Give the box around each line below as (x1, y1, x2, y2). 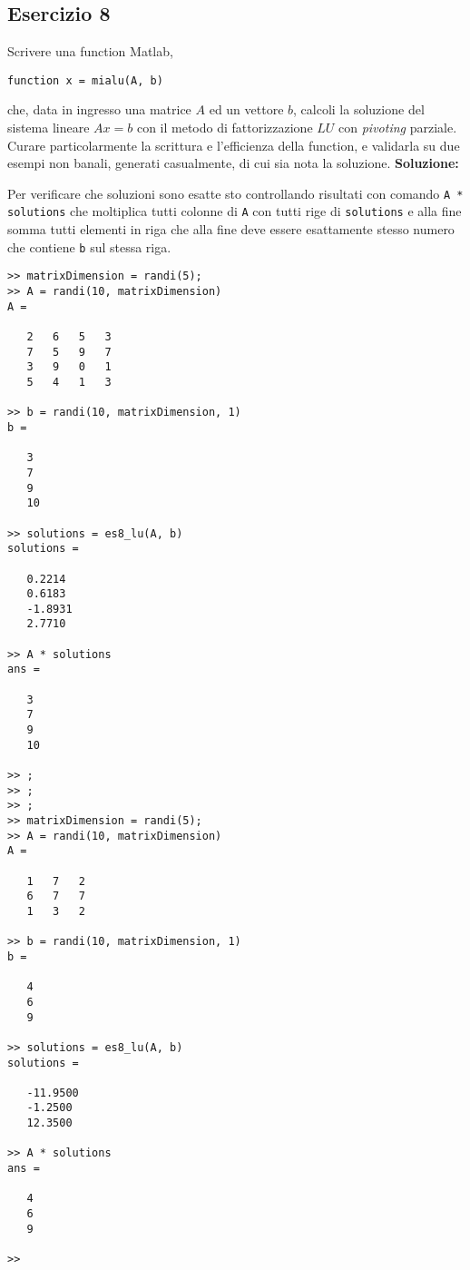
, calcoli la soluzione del (293, 100, 425, 119)
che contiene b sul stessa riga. (7, 237, 171, 256)
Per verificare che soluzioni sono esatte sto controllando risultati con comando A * (7, 183, 464, 202)
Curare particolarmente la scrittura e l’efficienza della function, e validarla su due (7, 135, 460, 154)
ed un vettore (209, 100, 284, 119)
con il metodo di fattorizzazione (136, 118, 313, 137)
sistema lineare (7, 118, 90, 137)
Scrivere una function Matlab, (7, 42, 173, 61)
